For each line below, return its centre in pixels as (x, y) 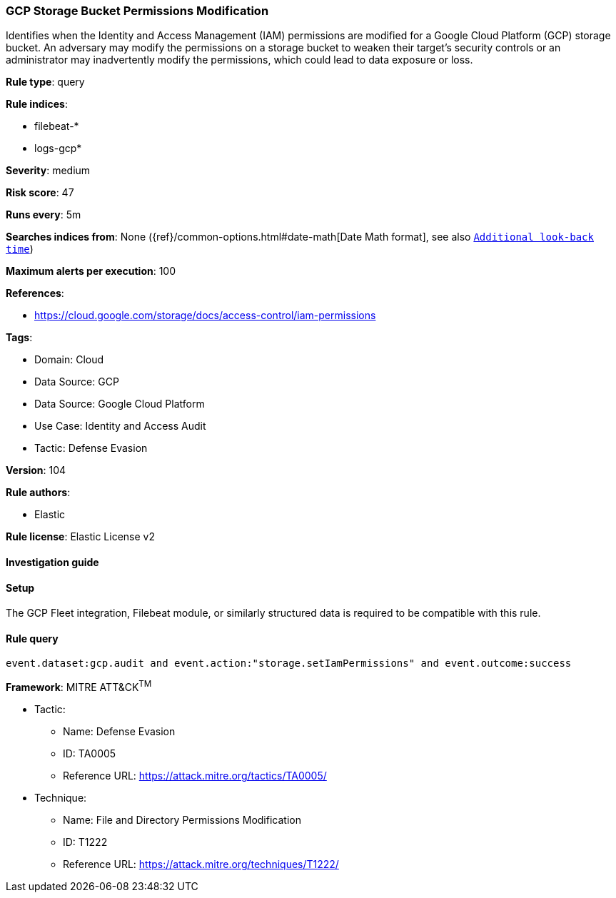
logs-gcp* (58, 148)
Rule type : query (45, 82)
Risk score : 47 (40, 193)
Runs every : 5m (44, 215)
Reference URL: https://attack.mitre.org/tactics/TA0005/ (195, 776)
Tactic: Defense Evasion (91, 448)
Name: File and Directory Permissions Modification (182, 820)
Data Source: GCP (77, 382)
